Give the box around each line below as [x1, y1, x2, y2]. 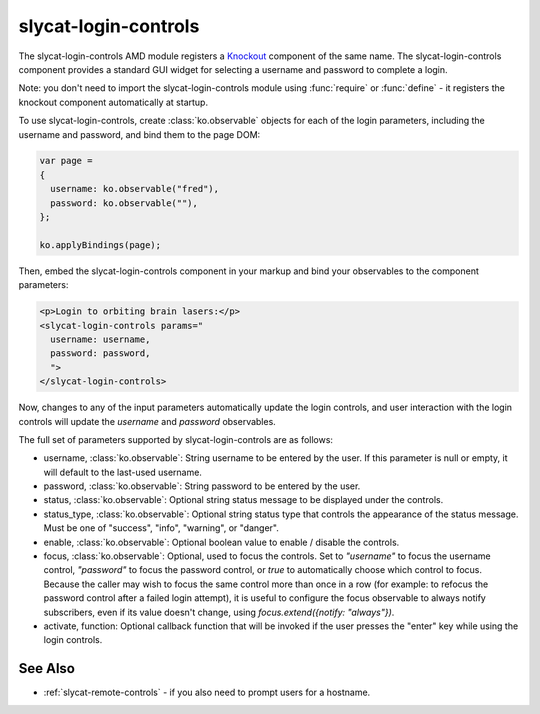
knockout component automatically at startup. [18, 96, 209, 108]
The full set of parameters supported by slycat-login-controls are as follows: [18, 433, 334, 445]
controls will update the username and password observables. [18, 415, 277, 427]
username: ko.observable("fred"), [50, 183, 220, 195]
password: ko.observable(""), [50, 197, 199, 209]
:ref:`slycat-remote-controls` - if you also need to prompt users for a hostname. [43, 686, 371, 699]
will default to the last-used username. [43, 466, 202, 478]
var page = [39, 155, 93, 167]
